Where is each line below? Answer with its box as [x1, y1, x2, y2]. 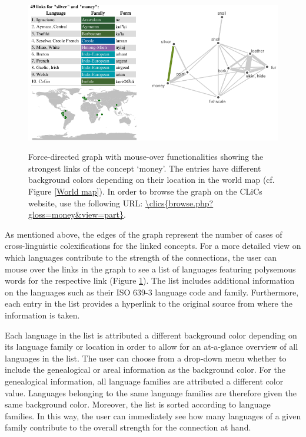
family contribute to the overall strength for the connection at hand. [5, 421, 251, 433]
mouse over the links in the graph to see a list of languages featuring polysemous [5, 262, 296, 275]
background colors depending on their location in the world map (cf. [28, 173, 275, 186]
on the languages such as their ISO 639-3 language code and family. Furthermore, [5, 285, 299, 298]
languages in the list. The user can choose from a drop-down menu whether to [5, 351, 287, 364]
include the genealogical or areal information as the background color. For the [5, 363, 285, 376]
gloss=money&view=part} [28, 208, 124, 221]
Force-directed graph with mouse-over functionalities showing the [28, 150, 264, 163]
